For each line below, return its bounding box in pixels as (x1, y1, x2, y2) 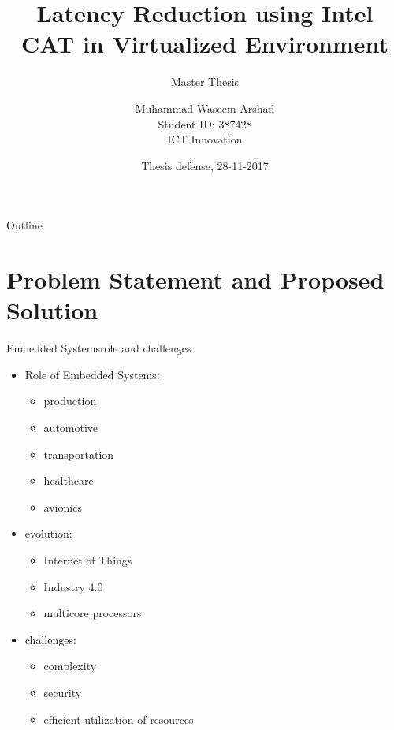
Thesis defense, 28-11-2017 (141, 157, 269, 173)
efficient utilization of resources (43, 710, 194, 727)
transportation (43, 445, 114, 462)
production (43, 393, 97, 409)
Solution (6, 294, 98, 326)
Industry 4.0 (43, 578, 103, 594)
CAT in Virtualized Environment (20, 28, 389, 60)
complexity (43, 657, 97, 674)
